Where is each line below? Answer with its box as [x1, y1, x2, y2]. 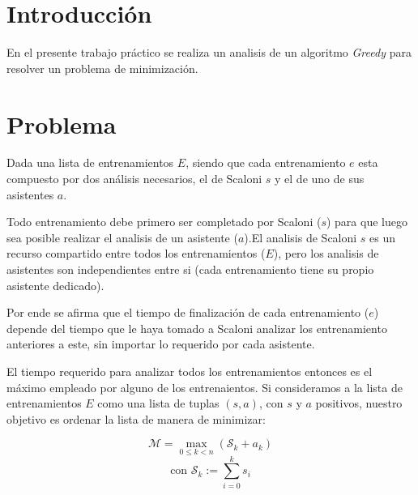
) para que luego [326, 213, 407, 230]
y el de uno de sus [275, 170, 365, 187]
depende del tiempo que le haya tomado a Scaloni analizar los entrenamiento [6, 319, 387, 336]
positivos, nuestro [315, 395, 403, 412]
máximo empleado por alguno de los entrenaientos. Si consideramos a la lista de [6, 378, 403, 395]
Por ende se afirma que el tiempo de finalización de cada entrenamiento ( [6, 304, 369, 321]
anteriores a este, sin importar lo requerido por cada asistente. [6, 335, 315, 352]
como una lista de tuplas [97, 395, 220, 412]
